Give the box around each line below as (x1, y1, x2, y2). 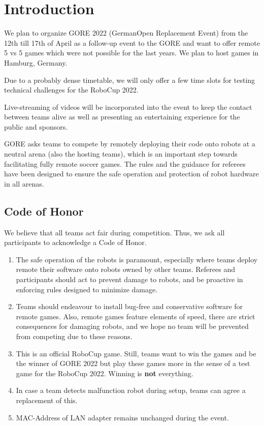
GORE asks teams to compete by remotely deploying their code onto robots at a (4, 138, 255, 149)
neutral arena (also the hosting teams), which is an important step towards (4, 148, 238, 159)
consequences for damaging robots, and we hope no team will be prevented (16, 321, 249, 331)
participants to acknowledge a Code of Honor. (4, 237, 147, 248)
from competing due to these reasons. (16, 330, 133, 341)
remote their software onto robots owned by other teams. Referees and (16, 264, 235, 275)
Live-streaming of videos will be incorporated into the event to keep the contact (4, 101, 252, 112)
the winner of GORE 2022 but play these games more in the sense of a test (16, 358, 250, 369)
